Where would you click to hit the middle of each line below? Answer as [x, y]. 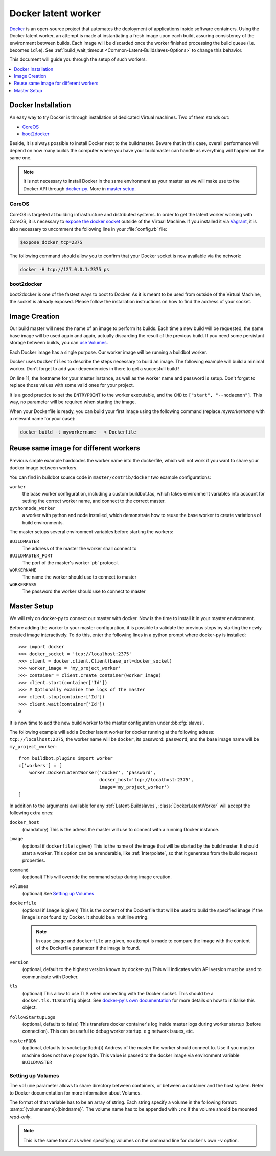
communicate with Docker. [50, 977]
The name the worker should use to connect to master [79, 577]
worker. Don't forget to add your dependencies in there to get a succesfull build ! [95, 368]
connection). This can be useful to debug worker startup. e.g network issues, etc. [108, 1031]
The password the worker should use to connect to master [84, 591]
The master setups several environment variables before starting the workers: [91, 532]
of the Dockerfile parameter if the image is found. [88, 948]
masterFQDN [23, 1041]
